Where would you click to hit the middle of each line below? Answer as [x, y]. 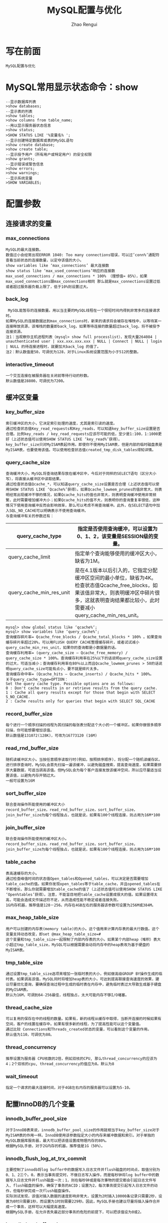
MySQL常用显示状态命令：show [72, 87]
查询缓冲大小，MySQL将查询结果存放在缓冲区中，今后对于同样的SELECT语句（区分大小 [81, 474]
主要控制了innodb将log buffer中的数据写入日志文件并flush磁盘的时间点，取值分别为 [83, 1170]
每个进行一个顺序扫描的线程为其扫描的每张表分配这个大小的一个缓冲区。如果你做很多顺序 [84, 725]
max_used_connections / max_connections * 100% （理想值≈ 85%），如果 [77, 276]
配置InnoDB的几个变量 [40, 1104]
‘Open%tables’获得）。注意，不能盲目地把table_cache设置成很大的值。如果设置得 [80, 894]
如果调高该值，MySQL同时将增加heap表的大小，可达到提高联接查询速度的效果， [86, 979]
